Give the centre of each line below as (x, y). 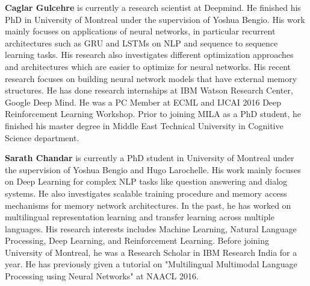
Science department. (42, 137)
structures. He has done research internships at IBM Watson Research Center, (149, 90)
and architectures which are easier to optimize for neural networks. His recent (148, 66)
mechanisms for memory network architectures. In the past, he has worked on (148, 205)
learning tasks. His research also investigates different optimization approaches (149, 55)
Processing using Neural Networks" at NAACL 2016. (102, 276)
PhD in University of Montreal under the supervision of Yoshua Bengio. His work (155, 19)
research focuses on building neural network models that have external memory (151, 78)
